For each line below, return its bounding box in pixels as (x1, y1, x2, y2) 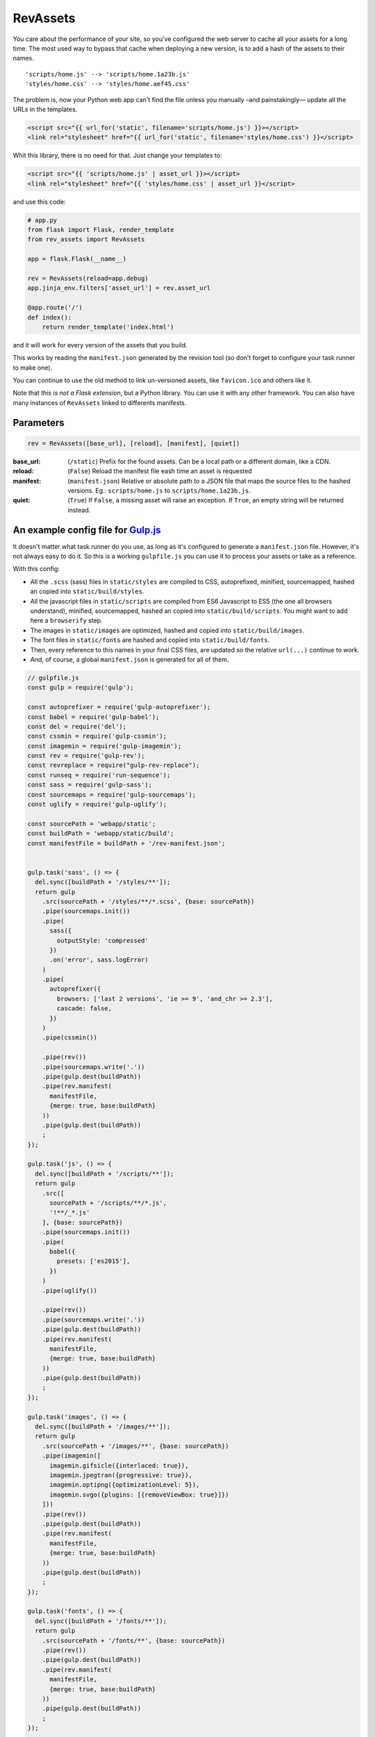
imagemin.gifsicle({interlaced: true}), (49, 1461, 189, 1470)
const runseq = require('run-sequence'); (27, 771, 171, 779)
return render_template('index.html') (42, 323, 174, 331)
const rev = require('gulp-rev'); (27, 752, 145, 760)
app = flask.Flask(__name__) (27, 255, 127, 263)
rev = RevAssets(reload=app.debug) (27, 274, 149, 282)
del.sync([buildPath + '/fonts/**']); (35, 1617, 167, 1625)
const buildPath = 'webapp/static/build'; (27, 830, 174, 837)
